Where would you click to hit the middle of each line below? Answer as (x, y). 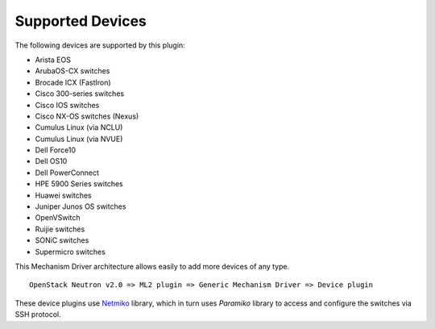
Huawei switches (63, 195)
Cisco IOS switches (67, 105)
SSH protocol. (38, 314)
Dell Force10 (56, 150)
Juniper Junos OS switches (81, 206)
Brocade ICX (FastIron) (73, 82)
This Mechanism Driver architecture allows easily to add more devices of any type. (152, 266)
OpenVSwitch (58, 218)
